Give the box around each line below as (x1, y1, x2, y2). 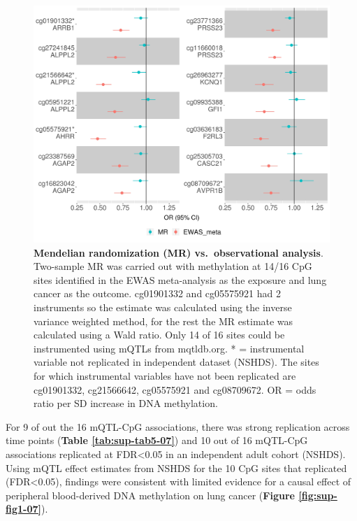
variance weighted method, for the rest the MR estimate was (34, 313, 293, 328)
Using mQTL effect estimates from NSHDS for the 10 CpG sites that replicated (6, 460, 347, 475)
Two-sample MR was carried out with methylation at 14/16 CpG (34, 259, 312, 273)
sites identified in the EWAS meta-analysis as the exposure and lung (34, 272, 327, 287)
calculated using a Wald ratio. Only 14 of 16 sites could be (34, 327, 285, 342)
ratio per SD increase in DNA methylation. (34, 396, 218, 411)
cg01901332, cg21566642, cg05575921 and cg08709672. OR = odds (34, 382, 316, 397)
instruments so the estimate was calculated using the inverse (34, 300, 292, 315)
